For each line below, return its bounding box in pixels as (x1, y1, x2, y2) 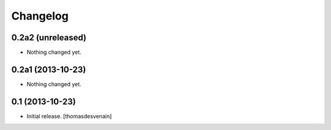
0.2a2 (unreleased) (11, 32, 87, 43)
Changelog (11, 9, 69, 23)
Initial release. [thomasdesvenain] (26, 112, 112, 120)
